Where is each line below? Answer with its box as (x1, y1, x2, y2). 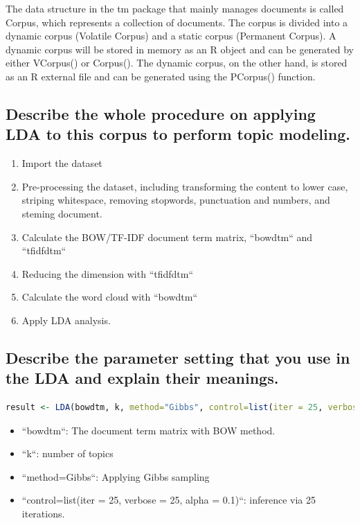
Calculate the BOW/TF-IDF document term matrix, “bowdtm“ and (21, 229, 313, 244)
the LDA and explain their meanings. (6, 367, 279, 389)
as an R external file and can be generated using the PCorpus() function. (6, 69, 316, 83)
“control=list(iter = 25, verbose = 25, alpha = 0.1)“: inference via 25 (21, 493, 316, 507)
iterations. (21, 506, 65, 521)
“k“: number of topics (21, 446, 114, 461)
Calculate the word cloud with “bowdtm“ (21, 290, 197, 304)
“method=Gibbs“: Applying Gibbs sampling (21, 469, 210, 484)
